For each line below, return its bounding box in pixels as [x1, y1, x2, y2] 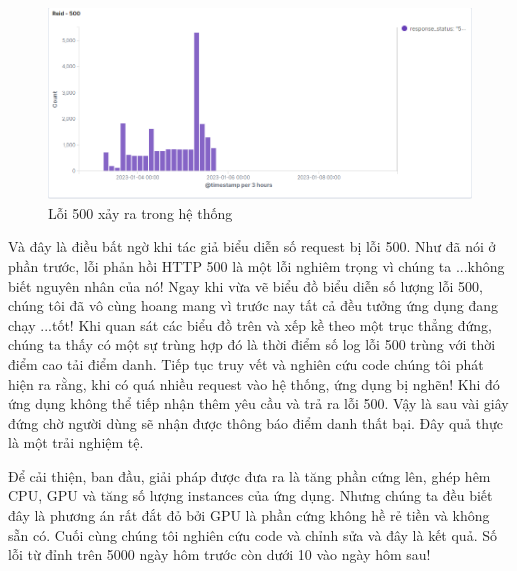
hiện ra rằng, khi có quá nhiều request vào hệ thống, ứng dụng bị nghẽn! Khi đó [8, 373, 500, 394]
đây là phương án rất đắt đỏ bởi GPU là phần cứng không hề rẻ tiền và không [8, 505, 490, 526]
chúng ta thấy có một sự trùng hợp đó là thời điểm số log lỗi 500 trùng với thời [8, 334, 496, 355]
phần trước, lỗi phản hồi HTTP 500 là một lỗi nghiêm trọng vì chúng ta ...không [8, 255, 505, 276]
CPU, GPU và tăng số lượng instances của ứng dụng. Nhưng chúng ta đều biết [8, 485, 493, 506]
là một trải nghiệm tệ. [8, 432, 144, 453]
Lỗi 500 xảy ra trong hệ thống [48, 202, 233, 223]
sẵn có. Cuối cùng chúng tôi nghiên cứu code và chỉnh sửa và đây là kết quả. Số [8, 524, 497, 545]
